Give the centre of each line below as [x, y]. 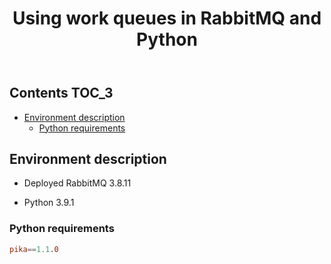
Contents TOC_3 [61, 93]
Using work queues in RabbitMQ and [167, 18]
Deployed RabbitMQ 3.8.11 [77, 183]
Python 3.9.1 [49, 203]
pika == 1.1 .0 [34, 249]
